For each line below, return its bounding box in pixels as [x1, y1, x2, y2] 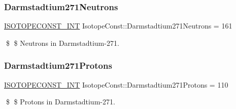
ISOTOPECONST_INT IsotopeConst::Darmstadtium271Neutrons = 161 [4, 20, 232, 31]
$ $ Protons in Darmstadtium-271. [6, 96, 115, 107]
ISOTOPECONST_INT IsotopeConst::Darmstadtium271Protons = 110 [4, 79, 228, 90]
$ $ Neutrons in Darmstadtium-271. [6, 37, 119, 48]
